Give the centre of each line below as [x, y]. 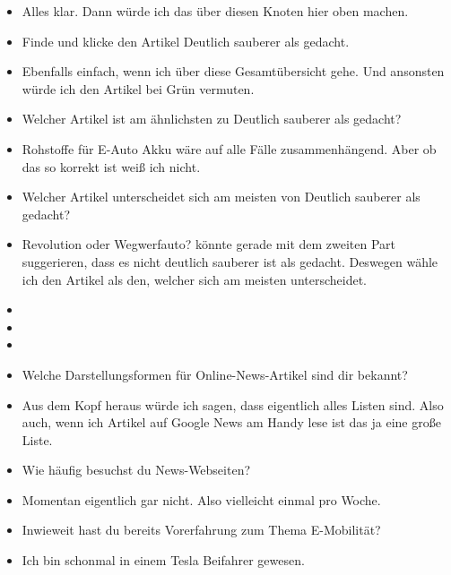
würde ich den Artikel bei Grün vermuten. [138, 88]
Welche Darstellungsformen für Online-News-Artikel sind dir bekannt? [215, 374]
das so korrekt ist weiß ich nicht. [111, 166]
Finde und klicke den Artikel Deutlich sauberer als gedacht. [186, 41]
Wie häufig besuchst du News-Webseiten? [136, 470]
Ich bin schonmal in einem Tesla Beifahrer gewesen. [163, 560]
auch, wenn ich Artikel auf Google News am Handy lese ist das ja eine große [231, 422]
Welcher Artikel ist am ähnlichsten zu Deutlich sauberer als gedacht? [212, 119]
